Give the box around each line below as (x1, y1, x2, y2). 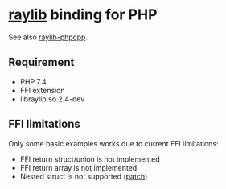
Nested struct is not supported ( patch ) (19, 171, 148, 181)
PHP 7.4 (19, 76, 47, 86)
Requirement (8, 55, 75, 69)
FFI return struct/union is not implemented (19, 154, 161, 164)
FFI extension (19, 85, 66, 95)
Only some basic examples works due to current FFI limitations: (8, 138, 219, 148)
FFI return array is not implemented (19, 162, 138, 172)
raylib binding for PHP (8, 6, 158, 24)
